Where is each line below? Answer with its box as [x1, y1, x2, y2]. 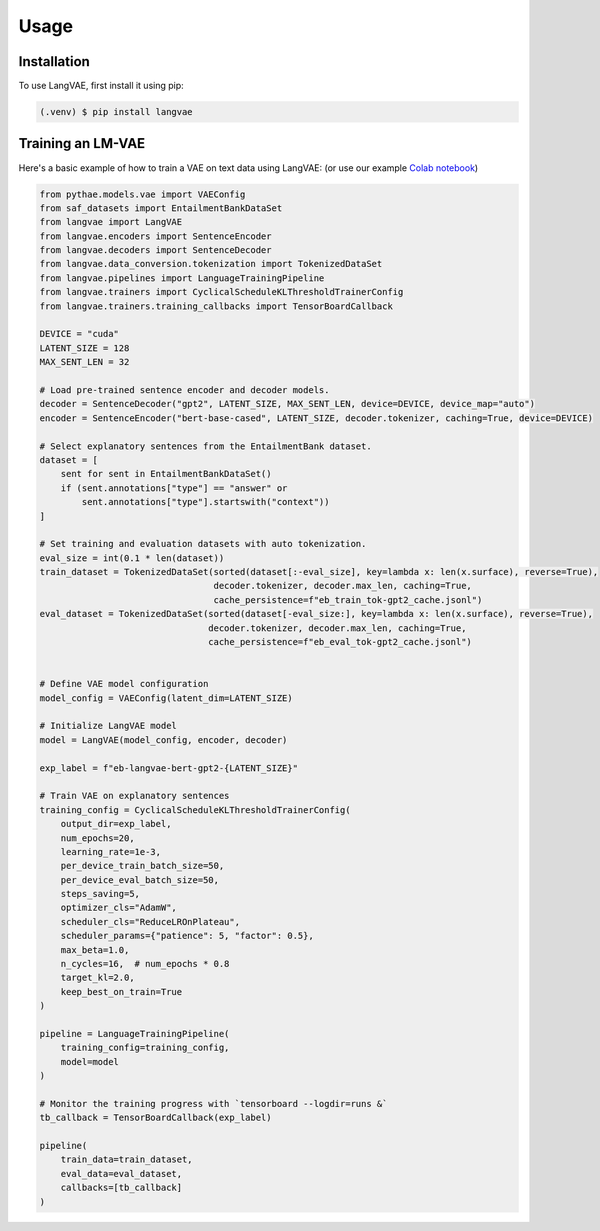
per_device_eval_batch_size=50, [60, 874, 220, 885]
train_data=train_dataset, [60, 1154, 194, 1165]
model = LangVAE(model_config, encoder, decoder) [39, 734, 288, 745]
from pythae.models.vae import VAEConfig [39, 188, 246, 200]
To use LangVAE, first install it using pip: [18, 80, 184, 92]
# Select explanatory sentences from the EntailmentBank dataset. [39, 440, 372, 452]
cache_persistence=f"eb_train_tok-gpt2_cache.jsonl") [213, 594, 483, 605]
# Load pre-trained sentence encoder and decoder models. [39, 385, 330, 395]
